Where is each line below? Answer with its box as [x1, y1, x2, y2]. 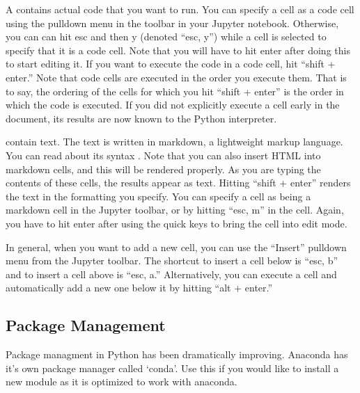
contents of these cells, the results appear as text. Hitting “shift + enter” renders [6, 175, 351, 190]
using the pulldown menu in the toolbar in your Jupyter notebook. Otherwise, [6, 15, 339, 30]
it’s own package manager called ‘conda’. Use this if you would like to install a [6, 360, 339, 375]
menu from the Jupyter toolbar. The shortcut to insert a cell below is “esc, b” [6, 253, 338, 268]
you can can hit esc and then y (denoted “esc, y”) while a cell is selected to [6, 29, 327, 44]
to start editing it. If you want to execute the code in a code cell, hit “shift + [6, 56, 336, 71]
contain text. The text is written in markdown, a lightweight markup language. [6, 134, 343, 149]
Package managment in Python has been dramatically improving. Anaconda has [6, 347, 348, 362]
